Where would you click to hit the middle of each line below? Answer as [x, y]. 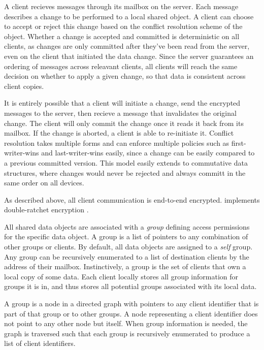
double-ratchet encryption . [46, 210]
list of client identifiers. [40, 343]
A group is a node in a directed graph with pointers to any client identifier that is [131, 304]
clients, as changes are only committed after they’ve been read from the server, [127, 46]
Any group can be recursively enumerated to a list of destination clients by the [127, 256]
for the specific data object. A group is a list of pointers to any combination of [126, 236]
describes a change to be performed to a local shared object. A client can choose [129, 16]
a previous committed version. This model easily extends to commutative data [126, 162]
